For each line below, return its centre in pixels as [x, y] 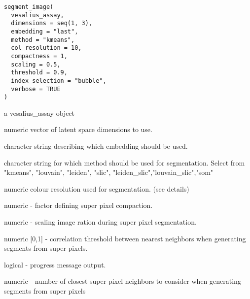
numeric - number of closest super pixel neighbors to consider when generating [123, 281]
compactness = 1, [39, 56]
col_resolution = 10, [46, 48]
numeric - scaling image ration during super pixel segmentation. [100, 222]
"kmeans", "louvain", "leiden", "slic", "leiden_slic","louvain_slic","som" [109, 172]
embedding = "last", [45, 31]
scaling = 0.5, [36, 64]
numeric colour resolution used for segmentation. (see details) [97, 188]
